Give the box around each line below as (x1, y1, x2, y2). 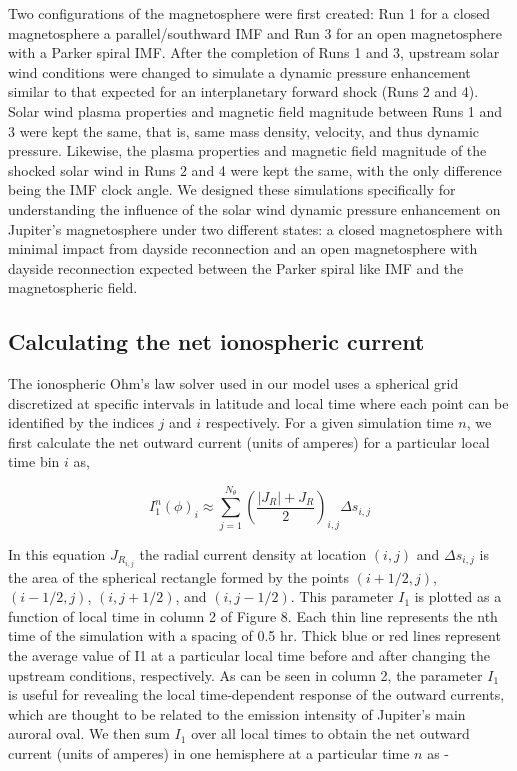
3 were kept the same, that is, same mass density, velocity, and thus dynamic (8, 120, 480, 141)
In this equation (8, 543, 106, 564)
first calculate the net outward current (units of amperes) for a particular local (8, 431, 490, 452)
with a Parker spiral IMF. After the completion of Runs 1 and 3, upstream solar (8, 42, 500, 63)
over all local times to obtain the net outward (191, 723, 470, 744)
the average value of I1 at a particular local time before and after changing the (8, 645, 491, 666)
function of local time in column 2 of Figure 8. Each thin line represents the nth (8, 605, 498, 626)
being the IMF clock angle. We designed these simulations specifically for (8, 179, 456, 200)
